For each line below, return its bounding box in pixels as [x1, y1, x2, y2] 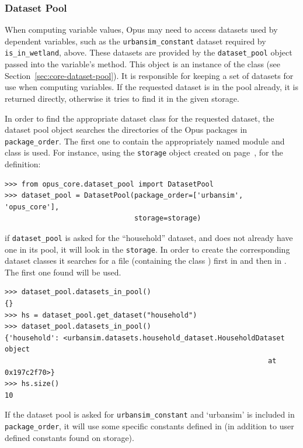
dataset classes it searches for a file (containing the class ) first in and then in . [5, 254, 287, 267]
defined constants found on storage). [5, 431, 134, 443]
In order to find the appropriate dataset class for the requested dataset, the [5, 112, 274, 124]
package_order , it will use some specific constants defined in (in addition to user [5, 420, 294, 432]
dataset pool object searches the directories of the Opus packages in [5, 123, 248, 136]
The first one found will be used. [5, 266, 121, 278]
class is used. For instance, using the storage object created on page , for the [5, 146, 283, 158]
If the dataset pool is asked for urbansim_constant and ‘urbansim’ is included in [5, 408, 295, 421]
